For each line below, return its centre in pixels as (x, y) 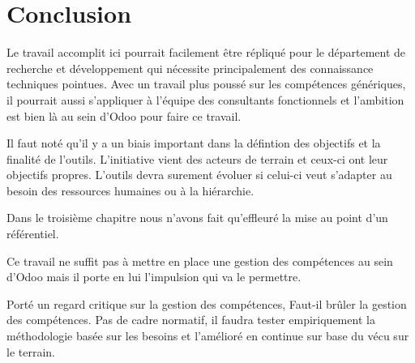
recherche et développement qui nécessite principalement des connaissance (190, 68)
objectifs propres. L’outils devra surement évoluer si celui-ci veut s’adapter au (199, 175)
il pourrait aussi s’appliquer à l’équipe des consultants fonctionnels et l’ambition (205, 99)
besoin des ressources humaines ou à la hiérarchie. (130, 190)
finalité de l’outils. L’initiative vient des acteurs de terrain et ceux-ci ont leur (197, 158)
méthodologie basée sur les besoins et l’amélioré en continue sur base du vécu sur (208, 336)
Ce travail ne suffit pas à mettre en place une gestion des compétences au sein (200, 261)
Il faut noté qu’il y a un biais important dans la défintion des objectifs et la (194, 143)
